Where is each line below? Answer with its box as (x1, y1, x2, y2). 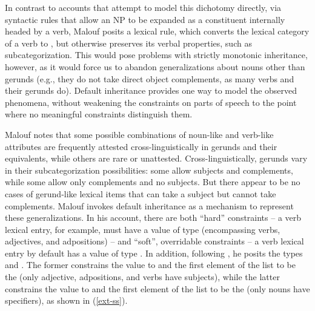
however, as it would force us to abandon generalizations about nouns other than (5, 60, 305, 73)
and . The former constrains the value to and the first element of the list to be (5, 258, 296, 271)
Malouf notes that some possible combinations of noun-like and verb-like (5, 128, 274, 140)
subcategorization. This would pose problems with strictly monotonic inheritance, (5, 48, 308, 61)
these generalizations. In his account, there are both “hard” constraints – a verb (5, 211, 302, 224)
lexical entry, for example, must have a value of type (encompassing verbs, (5, 223, 280, 235)
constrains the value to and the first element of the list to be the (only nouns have (5, 282, 310, 295)
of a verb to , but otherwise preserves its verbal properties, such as (5, 36, 252, 49)
